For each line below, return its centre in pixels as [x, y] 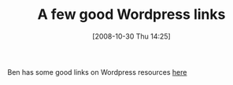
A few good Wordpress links [131, 15]
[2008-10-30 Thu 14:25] [131, 36]
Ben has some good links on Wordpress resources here [97, 72]
